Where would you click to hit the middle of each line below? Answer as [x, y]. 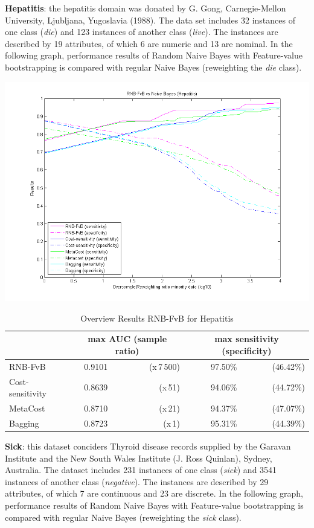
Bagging [24, 423]
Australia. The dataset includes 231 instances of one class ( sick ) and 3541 [141, 470]
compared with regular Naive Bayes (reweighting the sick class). [123, 517]
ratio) [127, 350]
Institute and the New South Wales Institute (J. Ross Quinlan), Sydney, [139, 458]
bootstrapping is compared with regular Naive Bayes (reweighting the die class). [153, 67]
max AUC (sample [127, 339]
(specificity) [247, 350]
